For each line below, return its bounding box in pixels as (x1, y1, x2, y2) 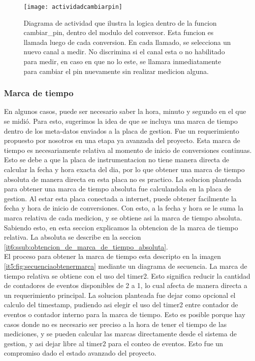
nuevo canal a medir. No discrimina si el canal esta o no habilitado (24, 46, 225, 57)
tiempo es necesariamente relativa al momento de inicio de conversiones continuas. (4, 144, 252, 155)
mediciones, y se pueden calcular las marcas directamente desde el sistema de (4, 328, 237, 339)
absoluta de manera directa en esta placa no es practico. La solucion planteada (4, 174, 242, 184)
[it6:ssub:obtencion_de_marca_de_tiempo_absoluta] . (4, 241, 168, 252)
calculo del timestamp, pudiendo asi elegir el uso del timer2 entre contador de (4, 299, 238, 310)
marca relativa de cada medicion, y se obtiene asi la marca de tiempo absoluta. (4, 212, 242, 222)
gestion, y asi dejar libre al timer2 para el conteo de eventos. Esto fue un (4, 338, 223, 348)
